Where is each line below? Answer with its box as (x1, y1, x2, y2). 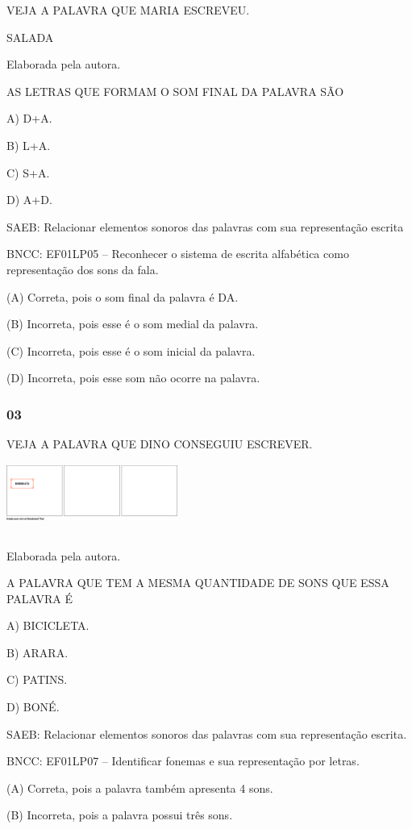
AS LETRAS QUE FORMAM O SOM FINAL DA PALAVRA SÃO (6, 82, 344, 99)
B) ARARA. (6, 644, 69, 660)
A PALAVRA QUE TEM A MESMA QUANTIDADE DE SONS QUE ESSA (6, 574, 389, 591)
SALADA (6, 28, 54, 45)
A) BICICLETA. (6, 617, 89, 634)
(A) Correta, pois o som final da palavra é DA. (6, 288, 239, 305)
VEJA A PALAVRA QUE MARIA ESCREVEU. (6, 2, 250, 18)
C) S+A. (6, 164, 50, 181)
